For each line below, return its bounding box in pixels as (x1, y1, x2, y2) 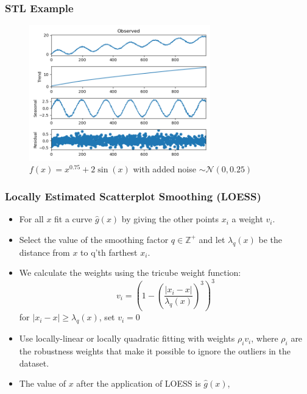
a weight (231, 213, 263, 225)
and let (199, 233, 225, 245)
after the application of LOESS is (76, 377, 201, 390)
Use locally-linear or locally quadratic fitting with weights (19, 332, 235, 345)
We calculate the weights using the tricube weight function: (19, 266, 241, 279)
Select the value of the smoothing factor (19, 233, 169, 245)
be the (258, 233, 282, 245)
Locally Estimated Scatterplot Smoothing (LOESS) (5, 188, 261, 203)
